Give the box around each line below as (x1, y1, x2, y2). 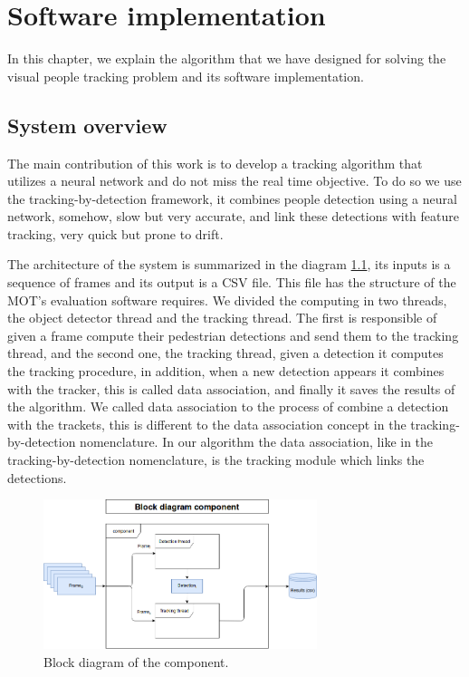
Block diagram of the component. (43, 652, 229, 671)
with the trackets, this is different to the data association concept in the (7, 414, 407, 433)
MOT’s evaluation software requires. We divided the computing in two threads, (7, 290, 447, 309)
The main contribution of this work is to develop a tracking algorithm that (7, 153, 423, 172)
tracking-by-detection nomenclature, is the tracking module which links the (7, 450, 425, 469)
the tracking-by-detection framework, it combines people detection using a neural (7, 189, 457, 208)
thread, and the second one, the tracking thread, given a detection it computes (7, 343, 444, 363)
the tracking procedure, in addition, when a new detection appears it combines (7, 362, 445, 381)
